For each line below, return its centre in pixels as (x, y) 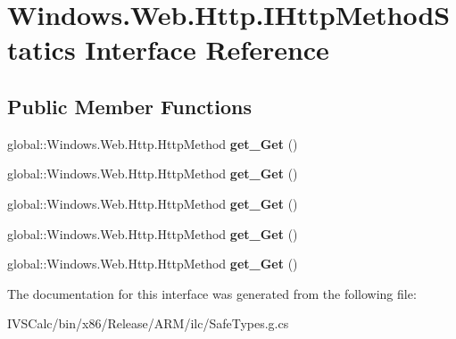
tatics (41, 50)
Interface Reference (207, 50)
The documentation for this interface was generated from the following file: (212, 293)
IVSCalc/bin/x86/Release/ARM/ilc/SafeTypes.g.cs (148, 323)
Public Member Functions (129, 106)
